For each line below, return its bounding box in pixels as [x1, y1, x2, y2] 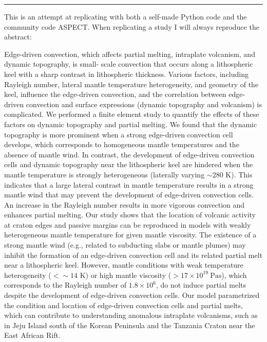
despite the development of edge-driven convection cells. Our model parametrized [4, 290, 260, 300]
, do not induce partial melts [156, 279, 246, 290]
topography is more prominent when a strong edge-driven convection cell [4, 129, 233, 139]
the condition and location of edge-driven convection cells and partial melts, [4, 299, 243, 310]
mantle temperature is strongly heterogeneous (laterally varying [4, 169, 205, 179]
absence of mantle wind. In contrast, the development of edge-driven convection [4, 149, 255, 159]
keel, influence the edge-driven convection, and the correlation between [4, 89, 226, 99]
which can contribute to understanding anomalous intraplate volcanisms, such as [4, 310, 258, 320]
